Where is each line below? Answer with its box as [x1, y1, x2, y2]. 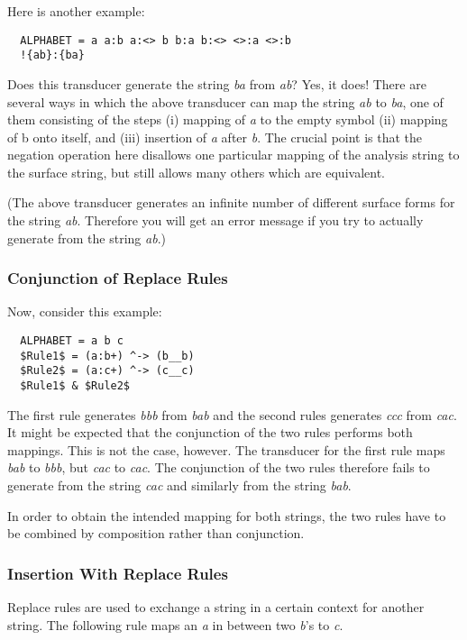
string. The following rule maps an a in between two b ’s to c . [7, 615, 343, 634]
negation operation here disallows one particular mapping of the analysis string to [7, 145, 460, 164]
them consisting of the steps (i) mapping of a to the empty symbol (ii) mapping [7, 110, 448, 129]
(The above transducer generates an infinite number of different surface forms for [7, 193, 455, 212]
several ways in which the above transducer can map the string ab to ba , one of [7, 92, 444, 111]
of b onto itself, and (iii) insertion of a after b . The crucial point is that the [7, 127, 423, 146]
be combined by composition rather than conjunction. [7, 524, 305, 543]
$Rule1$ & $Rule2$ [20, 379, 131, 393]
